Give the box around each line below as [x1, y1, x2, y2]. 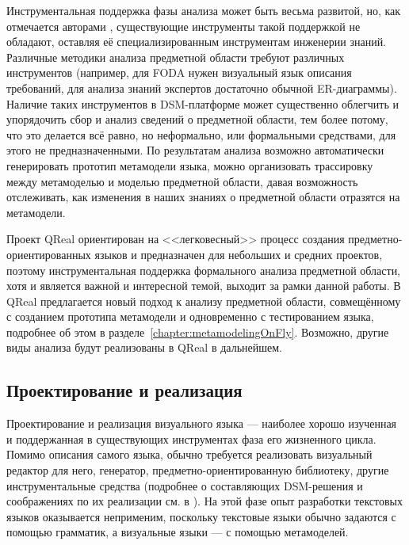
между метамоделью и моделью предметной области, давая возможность [6, 173, 358, 189]
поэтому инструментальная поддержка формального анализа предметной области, [6, 261, 401, 278]
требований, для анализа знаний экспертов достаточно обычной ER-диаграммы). [6, 79, 397, 96]
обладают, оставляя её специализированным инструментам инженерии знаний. [6, 33, 387, 50]
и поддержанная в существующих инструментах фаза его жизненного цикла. [6, 430, 377, 447]
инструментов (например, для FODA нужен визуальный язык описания [6, 64, 352, 81]
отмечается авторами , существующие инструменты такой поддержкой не [6, 17, 361, 34]
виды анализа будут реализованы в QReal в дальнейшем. [6, 339, 282, 356]
